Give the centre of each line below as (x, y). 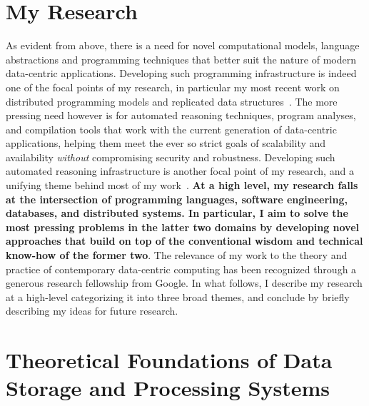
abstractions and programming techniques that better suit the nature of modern (181, 59)
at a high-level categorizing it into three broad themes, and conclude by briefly (178, 296)
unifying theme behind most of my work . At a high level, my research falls (182, 185)
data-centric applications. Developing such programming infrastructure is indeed (181, 73)
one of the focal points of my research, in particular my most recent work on (173, 87)
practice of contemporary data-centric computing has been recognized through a (181, 269)
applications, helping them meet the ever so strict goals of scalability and (166, 143)
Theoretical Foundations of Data (169, 360)
